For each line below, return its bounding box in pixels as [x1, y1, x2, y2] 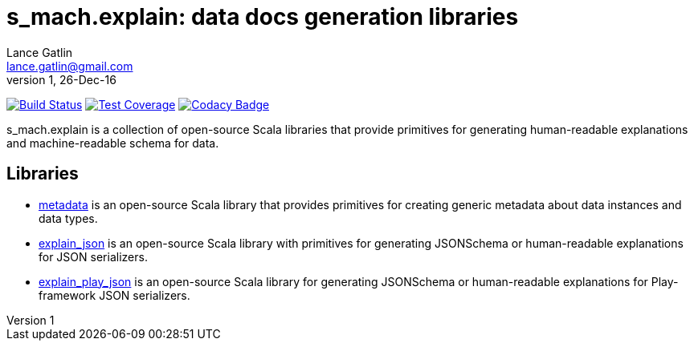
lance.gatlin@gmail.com [6, 59, 133, 73]
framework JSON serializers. [39, 288, 190, 302]
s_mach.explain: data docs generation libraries [6, 3, 519, 30]
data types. [39, 211, 98, 225]
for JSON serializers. [39, 249, 148, 264]
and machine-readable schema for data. [6, 135, 219, 150]
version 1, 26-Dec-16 [6, 72, 116, 87]
